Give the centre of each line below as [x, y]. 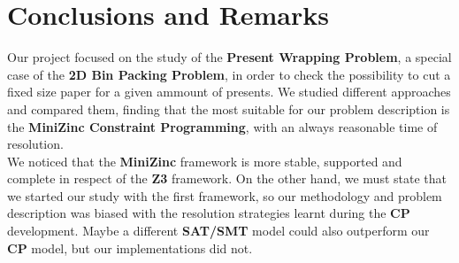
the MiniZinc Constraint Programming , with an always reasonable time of [222, 126]
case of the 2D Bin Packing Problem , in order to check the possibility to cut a [229, 74]
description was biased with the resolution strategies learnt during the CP [209, 213]
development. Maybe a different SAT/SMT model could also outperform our [218, 231]
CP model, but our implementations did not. [130, 248]
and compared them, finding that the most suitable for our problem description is [229, 108]
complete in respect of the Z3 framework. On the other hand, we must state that [227, 178]
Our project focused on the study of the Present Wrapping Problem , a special [229, 57]
